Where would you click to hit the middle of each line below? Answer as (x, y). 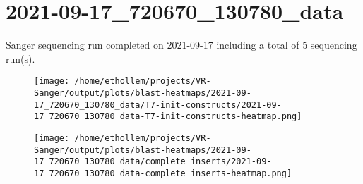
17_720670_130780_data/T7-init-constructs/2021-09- (158, 105)
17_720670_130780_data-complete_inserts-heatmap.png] (163, 173)
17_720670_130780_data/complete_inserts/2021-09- (153, 162)
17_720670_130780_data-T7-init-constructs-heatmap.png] (168, 117)
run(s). (20, 58)
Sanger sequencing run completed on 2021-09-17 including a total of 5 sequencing (181, 45)
